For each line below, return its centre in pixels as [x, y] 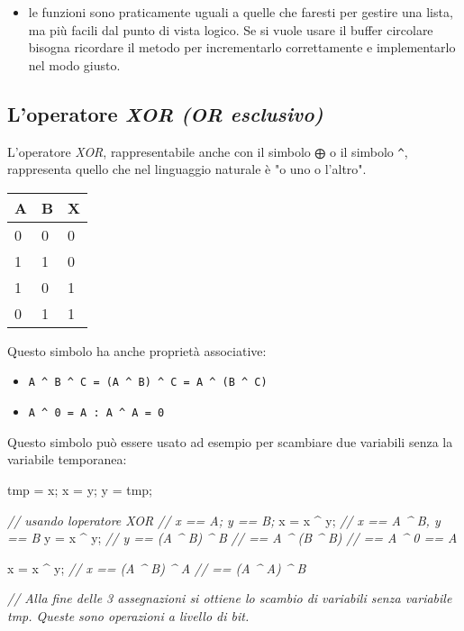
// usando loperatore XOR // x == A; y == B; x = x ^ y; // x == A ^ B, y [224, 520]
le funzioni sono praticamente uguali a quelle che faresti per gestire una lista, [241, 12]
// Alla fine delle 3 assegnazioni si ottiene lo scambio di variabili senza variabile [230, 598]
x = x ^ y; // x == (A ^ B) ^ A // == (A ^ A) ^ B [157, 567]
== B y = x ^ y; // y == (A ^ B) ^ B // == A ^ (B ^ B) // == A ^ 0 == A [232, 538]
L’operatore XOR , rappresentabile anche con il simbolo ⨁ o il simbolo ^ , [208, 151]
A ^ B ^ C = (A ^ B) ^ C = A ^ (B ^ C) [148, 383]
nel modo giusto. [74, 64]
